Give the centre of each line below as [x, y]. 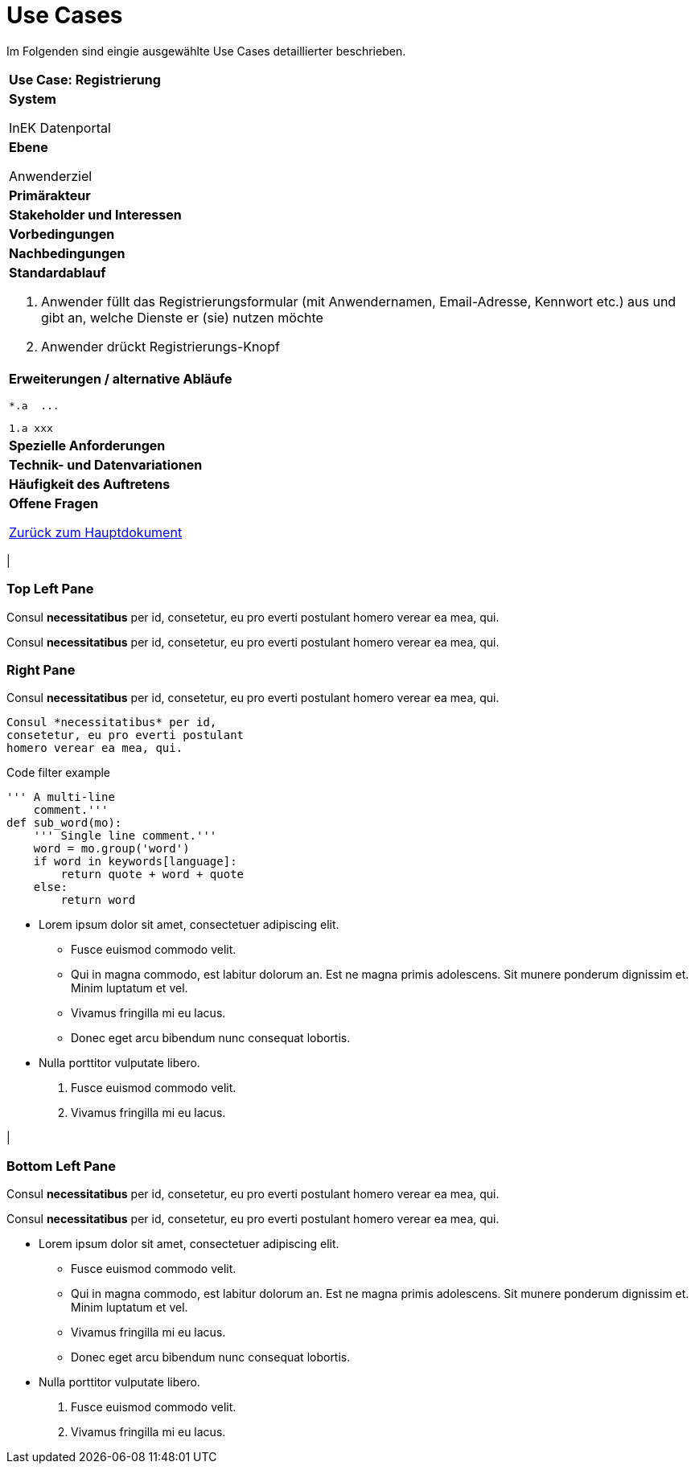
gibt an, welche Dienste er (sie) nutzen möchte [182, 317]
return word [98, 900]
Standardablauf [58, 272]
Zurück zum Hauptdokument [96, 532]
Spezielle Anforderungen [87, 445]
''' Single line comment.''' [125, 836]
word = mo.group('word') [111, 849]
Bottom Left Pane [61, 1166]
